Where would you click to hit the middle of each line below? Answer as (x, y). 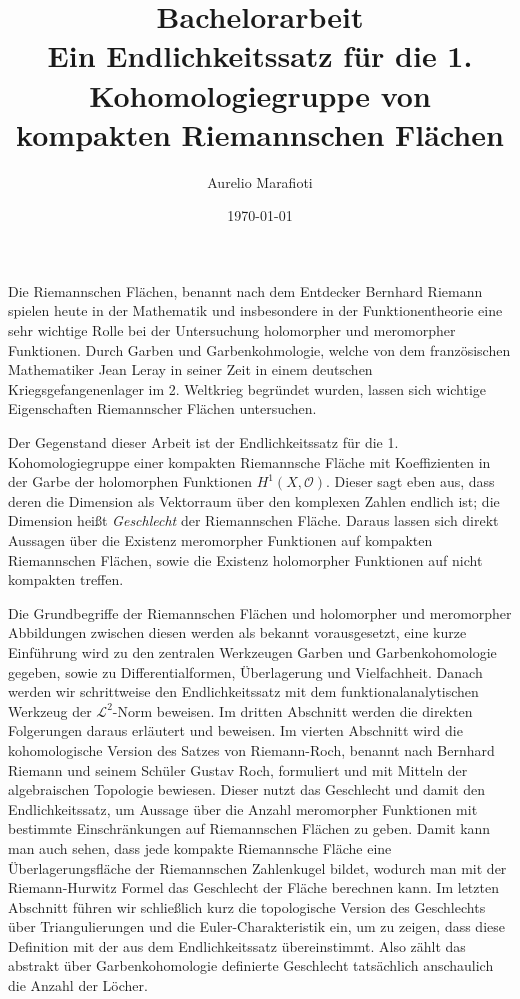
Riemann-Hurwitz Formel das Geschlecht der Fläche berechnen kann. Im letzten (253, 887)
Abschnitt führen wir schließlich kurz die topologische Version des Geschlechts (247, 906)
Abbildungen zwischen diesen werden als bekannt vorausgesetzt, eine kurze (237, 632)
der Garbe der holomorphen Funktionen (130, 481)
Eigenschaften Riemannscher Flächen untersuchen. (162, 408)
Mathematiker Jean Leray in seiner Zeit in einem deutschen (190, 369)
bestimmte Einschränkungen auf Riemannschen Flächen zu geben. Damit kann (249, 828)
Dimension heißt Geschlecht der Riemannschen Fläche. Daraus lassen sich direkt (253, 520)
